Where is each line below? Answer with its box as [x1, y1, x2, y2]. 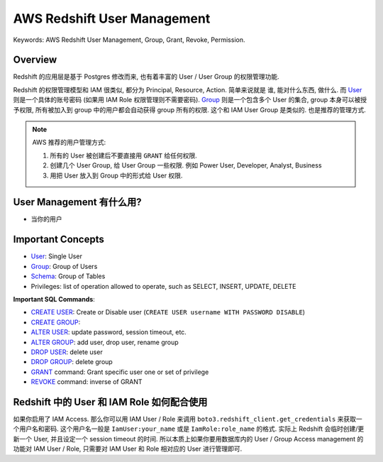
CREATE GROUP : [30, 318, 81, 326]
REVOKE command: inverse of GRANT [30, 378, 143, 386]
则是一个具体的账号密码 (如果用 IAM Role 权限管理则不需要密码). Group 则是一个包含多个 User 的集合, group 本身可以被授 [13, 96, 367, 104]
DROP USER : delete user [30, 348, 103, 356]
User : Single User [30, 252, 83, 260]
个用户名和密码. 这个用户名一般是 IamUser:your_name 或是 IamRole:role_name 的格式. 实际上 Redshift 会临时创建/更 [13, 424, 365, 433]
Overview [13, 54, 57, 66]
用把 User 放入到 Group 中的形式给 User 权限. [50, 171, 183, 180]
